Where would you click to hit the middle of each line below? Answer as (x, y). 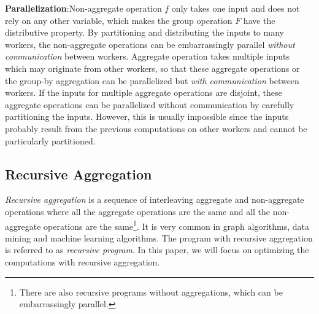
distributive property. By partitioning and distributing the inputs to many (144, 32)
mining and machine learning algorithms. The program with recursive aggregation (159, 237)
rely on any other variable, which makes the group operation (119, 20)
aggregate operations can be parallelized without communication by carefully (150, 104)
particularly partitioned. (50, 140)
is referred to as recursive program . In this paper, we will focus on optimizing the (157, 250)
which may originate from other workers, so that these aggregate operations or (152, 68)
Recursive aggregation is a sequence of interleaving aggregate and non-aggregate (155, 199)
